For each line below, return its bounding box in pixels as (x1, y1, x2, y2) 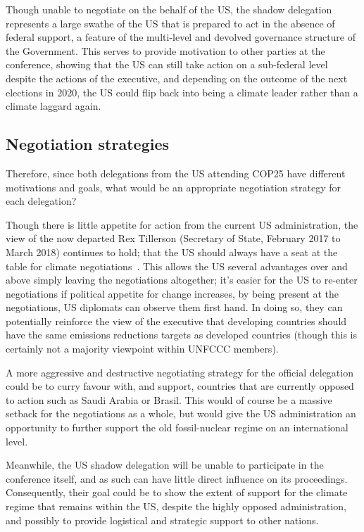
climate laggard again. (6, 99, 101, 113)
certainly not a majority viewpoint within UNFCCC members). (6, 341, 279, 356)
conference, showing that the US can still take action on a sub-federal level (6, 57, 328, 72)
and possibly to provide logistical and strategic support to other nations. (6, 512, 319, 527)
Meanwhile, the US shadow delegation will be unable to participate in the (6, 457, 324, 472)
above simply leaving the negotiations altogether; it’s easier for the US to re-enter (6, 272, 358, 287)
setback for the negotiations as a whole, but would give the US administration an (6, 406, 356, 421)
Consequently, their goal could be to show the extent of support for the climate (6, 485, 348, 500)
